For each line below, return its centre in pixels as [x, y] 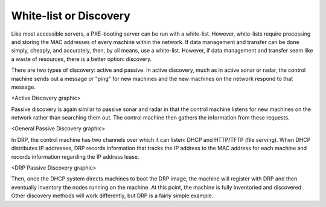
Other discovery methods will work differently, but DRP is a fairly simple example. [112, 196]
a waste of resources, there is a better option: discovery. [81, 59]
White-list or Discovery [71, 16]
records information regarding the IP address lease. [75, 156]
